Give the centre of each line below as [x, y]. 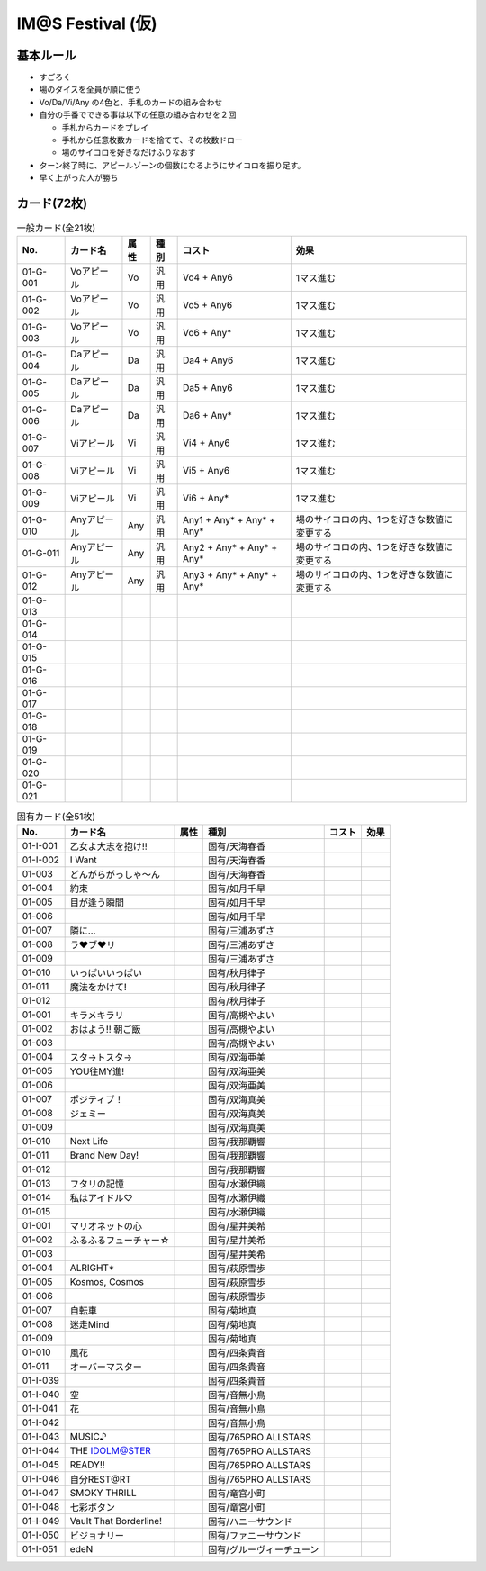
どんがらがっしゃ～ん [115, 874]
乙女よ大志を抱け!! [108, 846]
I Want [84, 860]
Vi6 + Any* [206, 498]
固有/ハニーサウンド [250, 1521]
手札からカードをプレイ [105, 127]
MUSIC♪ [88, 1436]
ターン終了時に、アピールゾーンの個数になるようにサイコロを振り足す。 [172, 165]
